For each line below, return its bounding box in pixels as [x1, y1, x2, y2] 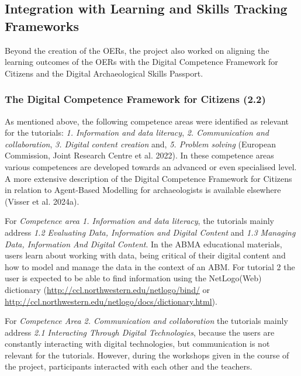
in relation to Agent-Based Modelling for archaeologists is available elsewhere [5, 184, 281, 196]
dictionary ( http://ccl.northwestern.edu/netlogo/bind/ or [5, 283, 210, 295]
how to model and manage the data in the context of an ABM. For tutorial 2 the [5, 260, 295, 272]
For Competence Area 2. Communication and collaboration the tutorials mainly [5, 315, 288, 327]
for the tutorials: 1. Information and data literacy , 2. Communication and [5, 126, 269, 139]
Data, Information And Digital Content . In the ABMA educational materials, [5, 237, 282, 250]
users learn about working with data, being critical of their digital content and [5, 249, 286, 261]
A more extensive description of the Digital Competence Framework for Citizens [5, 172, 292, 184]
